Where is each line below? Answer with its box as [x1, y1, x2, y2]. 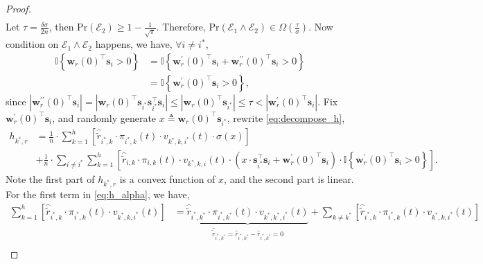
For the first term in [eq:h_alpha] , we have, [6, 187, 190, 202]
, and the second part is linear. [224, 171, 354, 186]
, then [49, 19, 74, 34]
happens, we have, [95, 37, 173, 51]
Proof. [6, 1, 31, 15]
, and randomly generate [52, 110, 157, 125]
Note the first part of [6, 171, 95, 186]
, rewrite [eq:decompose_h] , [227, 110, 345, 125]
